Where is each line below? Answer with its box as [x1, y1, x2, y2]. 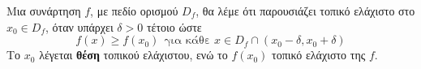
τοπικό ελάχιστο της [272, 46, 366, 63]
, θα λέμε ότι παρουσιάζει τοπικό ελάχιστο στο [195, 2, 415, 19]
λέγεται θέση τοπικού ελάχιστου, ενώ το [39, 46, 228, 63]
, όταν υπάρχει [45, 18, 114, 35]
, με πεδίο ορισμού [90, 2, 178, 19]
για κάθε [164, 35, 211, 47]
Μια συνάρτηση [6, 2, 81, 19]
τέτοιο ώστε [146, 18, 202, 35]
